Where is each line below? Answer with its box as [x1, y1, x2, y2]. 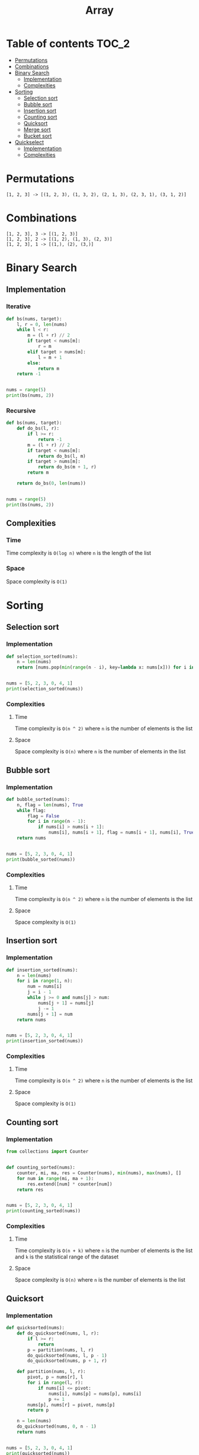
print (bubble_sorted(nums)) [6, 856, 76, 863]
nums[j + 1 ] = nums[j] [37, 1000, 94, 1006]
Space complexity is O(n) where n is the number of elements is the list [14, 1276, 185, 1283]
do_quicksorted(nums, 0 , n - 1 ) [17, 1424, 97, 1429]
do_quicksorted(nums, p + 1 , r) [27, 1358, 108, 1364]
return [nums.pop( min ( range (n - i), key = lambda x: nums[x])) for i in [17, 664, 195, 671]
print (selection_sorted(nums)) [6, 686, 84, 692]
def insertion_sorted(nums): [6, 967, 78, 973]
